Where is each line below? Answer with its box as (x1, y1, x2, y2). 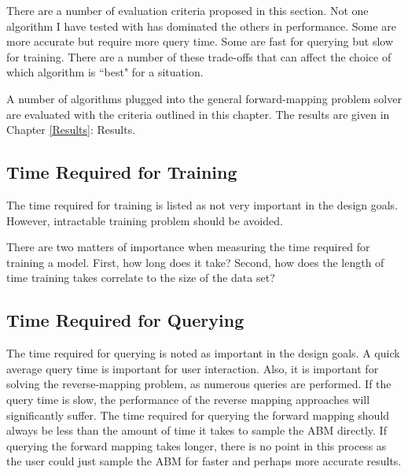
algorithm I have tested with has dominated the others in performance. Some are (6, 17, 396, 34)
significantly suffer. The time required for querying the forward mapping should (6, 406, 390, 423)
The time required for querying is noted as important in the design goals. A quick (6, 345, 400, 361)
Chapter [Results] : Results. (6, 121, 136, 138)
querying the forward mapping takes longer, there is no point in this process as (6, 437, 387, 454)
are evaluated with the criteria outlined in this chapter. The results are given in (6, 106, 390, 122)
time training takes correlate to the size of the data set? (6, 269, 275, 286)
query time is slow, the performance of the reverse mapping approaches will (6, 391, 370, 407)
